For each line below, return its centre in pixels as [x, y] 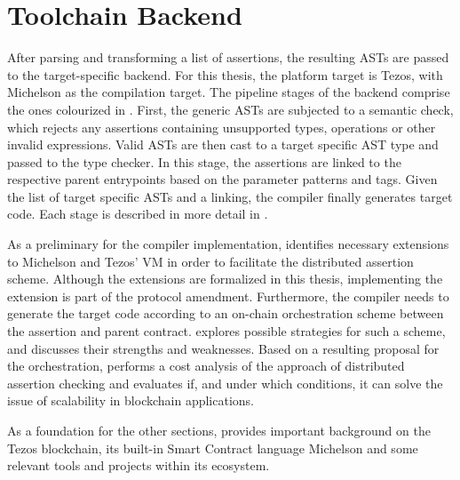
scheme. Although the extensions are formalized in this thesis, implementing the [225, 279]
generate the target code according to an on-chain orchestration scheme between [226, 313]
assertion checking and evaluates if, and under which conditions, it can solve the [225, 383]
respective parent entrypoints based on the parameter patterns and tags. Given [222, 179]
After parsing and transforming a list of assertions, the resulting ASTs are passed [228, 57]
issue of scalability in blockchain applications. [131, 400]
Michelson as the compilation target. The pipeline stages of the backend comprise [229, 92]
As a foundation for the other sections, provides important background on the [219, 430]
